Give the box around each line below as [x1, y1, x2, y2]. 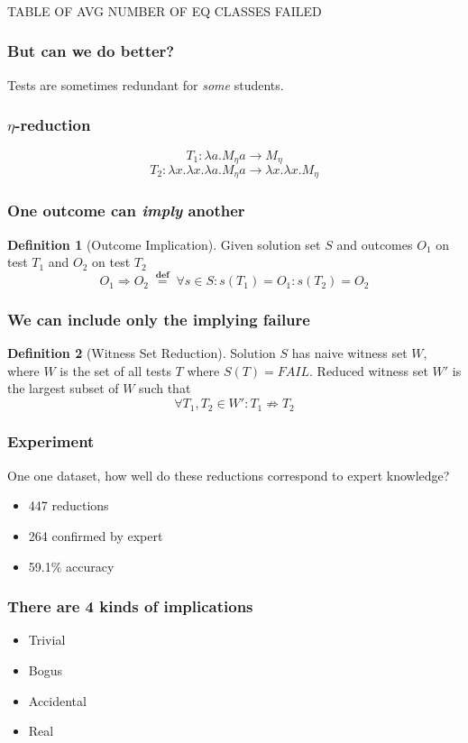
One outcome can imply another [7, 199, 245, 222]
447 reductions [28, 496, 109, 515]
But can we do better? [7, 40, 175, 62]
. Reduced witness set [309, 361, 428, 380]
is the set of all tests [60, 361, 171, 380]
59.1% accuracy [28, 556, 115, 575]
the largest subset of [7, 379, 119, 398]
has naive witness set [291, 344, 408, 362]
